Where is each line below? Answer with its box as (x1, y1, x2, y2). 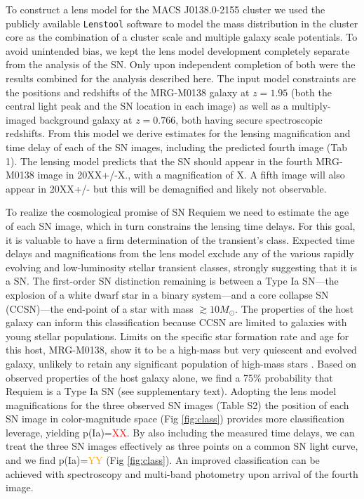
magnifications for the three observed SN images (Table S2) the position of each (6, 397, 349, 412)
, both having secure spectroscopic (175, 112, 323, 127)
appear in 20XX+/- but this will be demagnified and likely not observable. (6, 181, 327, 195)
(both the (290, 84, 332, 99)
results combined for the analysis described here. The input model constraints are (6, 71, 356, 86)
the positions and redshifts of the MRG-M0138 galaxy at (6, 84, 250, 99)
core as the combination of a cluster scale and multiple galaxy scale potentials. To (6, 30, 358, 44)
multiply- (291, 98, 331, 113)
